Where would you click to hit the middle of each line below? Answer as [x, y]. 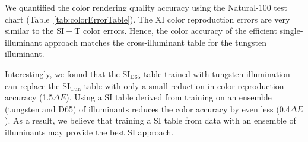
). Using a [84, 97]
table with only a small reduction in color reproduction [184, 85]
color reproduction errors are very [228, 19]
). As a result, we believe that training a [78, 120]
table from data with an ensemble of [230, 120]
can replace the [32, 85]
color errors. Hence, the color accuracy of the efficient [180, 31]
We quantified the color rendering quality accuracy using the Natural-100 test [146, 7]
